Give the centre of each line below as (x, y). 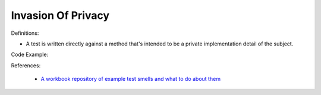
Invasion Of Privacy (60, 15)
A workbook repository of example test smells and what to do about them (131, 79)
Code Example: (30, 55)
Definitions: (25, 33)
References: (26, 65)
